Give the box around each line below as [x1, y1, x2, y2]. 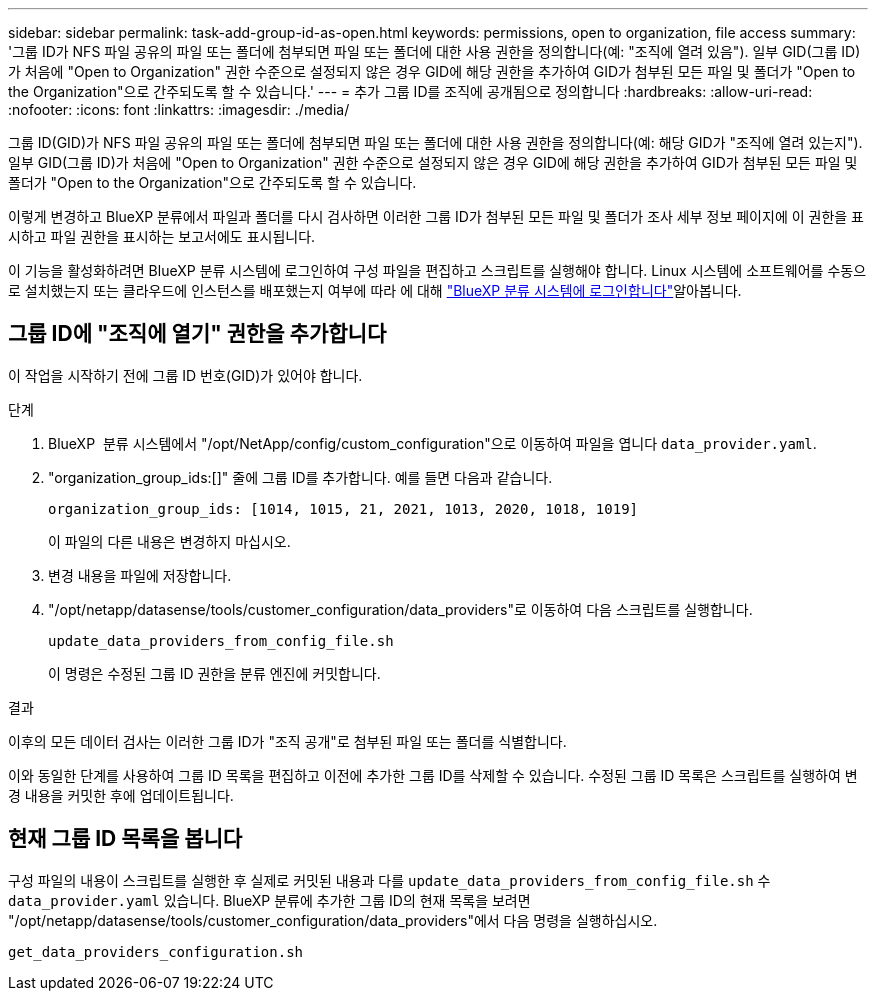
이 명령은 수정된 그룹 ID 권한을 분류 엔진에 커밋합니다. [48, 664, 381, 682]
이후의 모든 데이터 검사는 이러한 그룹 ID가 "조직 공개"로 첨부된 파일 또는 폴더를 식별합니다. [8, 732, 567, 750]
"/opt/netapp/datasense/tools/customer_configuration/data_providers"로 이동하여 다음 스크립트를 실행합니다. [48, 600, 753, 618]
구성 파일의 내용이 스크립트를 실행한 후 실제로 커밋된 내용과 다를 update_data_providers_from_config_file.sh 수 [8, 871, 771, 889]
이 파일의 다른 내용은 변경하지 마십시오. [48, 532, 291, 550]
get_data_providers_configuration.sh [8, 943, 304, 960]
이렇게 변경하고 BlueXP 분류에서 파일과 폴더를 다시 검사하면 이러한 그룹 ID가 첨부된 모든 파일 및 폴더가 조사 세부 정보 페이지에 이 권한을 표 [8, 208, 864, 225]
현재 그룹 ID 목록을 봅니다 [8, 826, 243, 852]
